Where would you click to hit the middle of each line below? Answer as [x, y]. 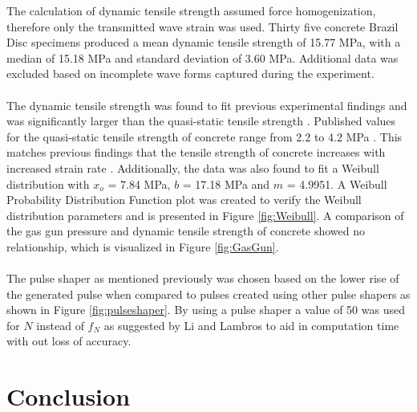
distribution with [48, 184]
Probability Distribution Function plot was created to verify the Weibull [184, 200]
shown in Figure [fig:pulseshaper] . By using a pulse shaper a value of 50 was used [206, 310]
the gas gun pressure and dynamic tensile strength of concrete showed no [186, 231]
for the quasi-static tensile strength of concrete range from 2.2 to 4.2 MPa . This [204, 136]
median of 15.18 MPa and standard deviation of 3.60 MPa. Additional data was [202, 57]
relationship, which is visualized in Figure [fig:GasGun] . [143, 246]
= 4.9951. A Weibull [337, 184]
